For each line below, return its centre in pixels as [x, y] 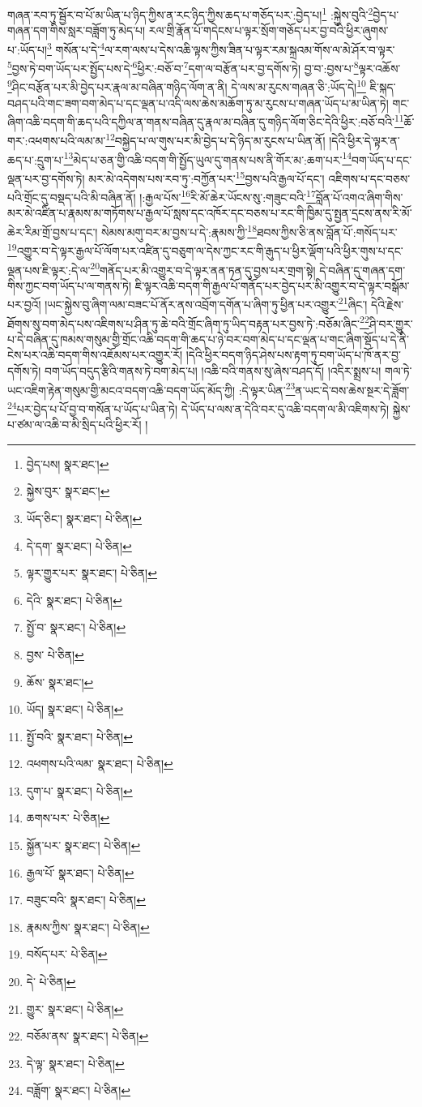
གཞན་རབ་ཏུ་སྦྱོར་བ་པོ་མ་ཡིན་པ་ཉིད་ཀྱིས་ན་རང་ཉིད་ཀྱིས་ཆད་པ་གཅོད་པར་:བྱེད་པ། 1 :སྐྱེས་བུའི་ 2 [190, 13]
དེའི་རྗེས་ [388, 305]
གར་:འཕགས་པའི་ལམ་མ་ [57, 141]
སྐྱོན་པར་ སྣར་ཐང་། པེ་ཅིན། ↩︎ [83, 845]
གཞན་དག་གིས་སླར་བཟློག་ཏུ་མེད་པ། [77, 30]
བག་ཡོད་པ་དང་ [382, 159]
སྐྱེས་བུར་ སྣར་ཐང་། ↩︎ [68, 491]
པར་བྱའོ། [24, 305]
